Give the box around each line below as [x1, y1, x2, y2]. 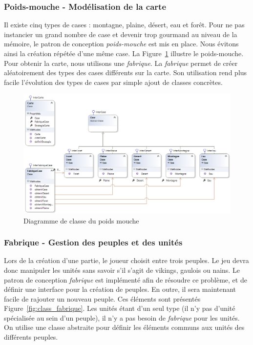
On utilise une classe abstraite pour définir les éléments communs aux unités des [4, 322, 245, 332]
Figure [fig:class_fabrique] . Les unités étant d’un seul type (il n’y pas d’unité [4, 303, 235, 313]
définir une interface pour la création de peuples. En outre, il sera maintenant [4, 284, 236, 294]
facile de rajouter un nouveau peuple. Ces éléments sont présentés [4, 293, 201, 304]
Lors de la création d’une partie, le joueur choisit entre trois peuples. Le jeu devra [4, 255, 249, 265]
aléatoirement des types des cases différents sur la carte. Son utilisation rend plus [4, 67, 247, 78]
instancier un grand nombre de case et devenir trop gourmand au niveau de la [4, 29, 237, 39]
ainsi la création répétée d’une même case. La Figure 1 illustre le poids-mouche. [4, 48, 244, 58]
